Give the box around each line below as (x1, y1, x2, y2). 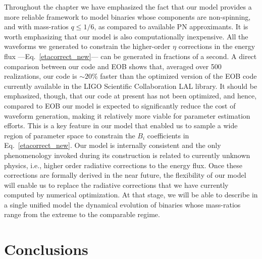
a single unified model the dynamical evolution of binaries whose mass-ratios (4, 199, 241, 210)
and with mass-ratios (4, 21, 69, 32)
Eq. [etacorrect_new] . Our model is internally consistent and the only (4, 140, 221, 150)
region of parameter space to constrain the (4, 130, 135, 140)
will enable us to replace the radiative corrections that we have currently (4, 179, 229, 190)
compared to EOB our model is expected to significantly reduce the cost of (4, 100, 236, 111)
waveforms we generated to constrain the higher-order (4, 41, 171, 51)
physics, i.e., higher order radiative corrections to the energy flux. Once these (4, 160, 242, 170)
